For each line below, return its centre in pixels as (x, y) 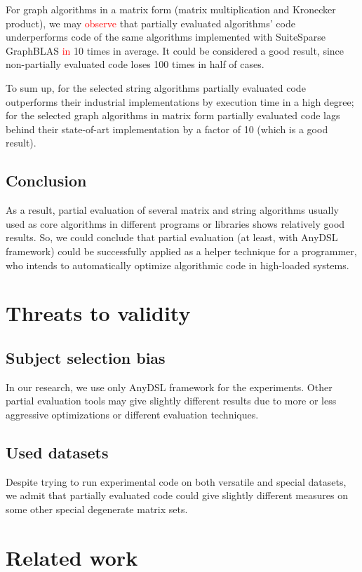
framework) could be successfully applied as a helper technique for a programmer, (181, 251)
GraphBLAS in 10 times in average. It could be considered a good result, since (175, 50)
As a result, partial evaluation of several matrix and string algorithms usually (172, 210)
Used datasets (57, 452)
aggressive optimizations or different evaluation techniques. (132, 414)
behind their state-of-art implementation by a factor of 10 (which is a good (167, 129)
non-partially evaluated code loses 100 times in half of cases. (135, 64)
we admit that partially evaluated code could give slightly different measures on (177, 495)
